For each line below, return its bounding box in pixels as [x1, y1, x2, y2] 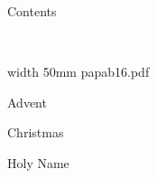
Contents [7, 2, 57, 20]
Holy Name [7, 153, 69, 172]
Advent [7, 92, 47, 111]
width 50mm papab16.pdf [7, 62, 150, 81]
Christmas [7, 123, 64, 142]
